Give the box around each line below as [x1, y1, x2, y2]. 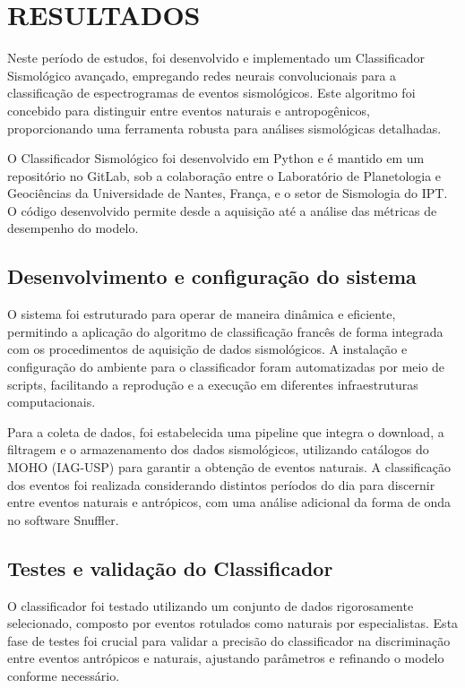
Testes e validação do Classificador [7, 554, 333, 581]
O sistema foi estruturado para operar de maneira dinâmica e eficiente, [7, 305, 396, 323]
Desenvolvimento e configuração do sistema [7, 262, 417, 290]
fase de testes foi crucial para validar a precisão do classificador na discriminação [7, 631, 451, 649]
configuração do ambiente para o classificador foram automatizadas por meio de [7, 357, 445, 376]
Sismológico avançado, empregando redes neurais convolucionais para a [7, 65, 397, 84]
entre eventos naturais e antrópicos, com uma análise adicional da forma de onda [7, 493, 452, 512]
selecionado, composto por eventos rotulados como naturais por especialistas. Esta [7, 614, 459, 632]
